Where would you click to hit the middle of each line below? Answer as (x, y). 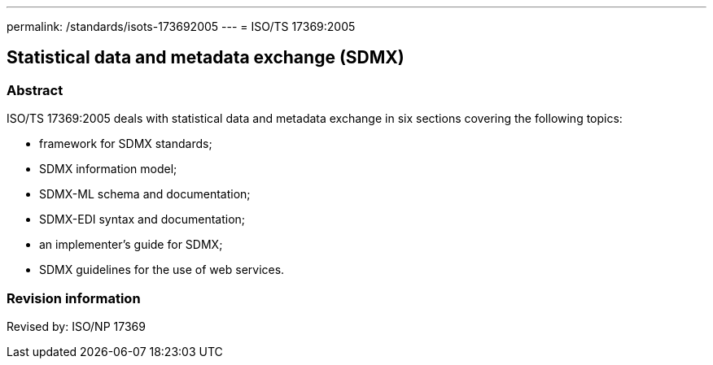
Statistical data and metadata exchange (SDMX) (206, 58)
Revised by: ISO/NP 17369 (76, 326)
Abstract (35, 90)
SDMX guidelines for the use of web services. (162, 270)
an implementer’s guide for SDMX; (131, 245)
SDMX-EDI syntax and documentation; (142, 219)
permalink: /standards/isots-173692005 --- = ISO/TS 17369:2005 (181, 26)
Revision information (74, 298)
